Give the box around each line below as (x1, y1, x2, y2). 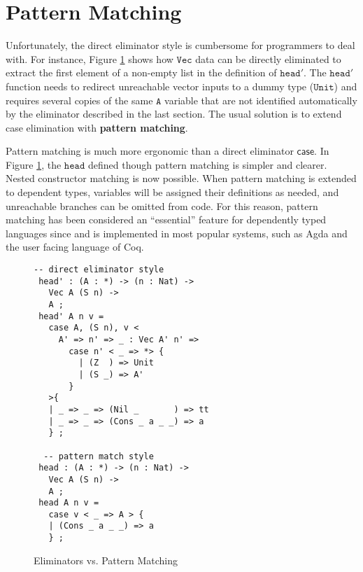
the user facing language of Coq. (6, 239, 144, 254)
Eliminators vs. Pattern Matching (34, 552, 178, 567)
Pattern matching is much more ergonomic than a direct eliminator (6, 144, 294, 158)
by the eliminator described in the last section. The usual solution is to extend (6, 106, 342, 121)
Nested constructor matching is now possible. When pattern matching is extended (6, 171, 357, 186)
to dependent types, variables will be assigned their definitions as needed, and (6, 185, 339, 200)
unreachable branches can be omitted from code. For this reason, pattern (6, 198, 318, 213)
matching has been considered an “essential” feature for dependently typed (6, 212, 327, 227)
